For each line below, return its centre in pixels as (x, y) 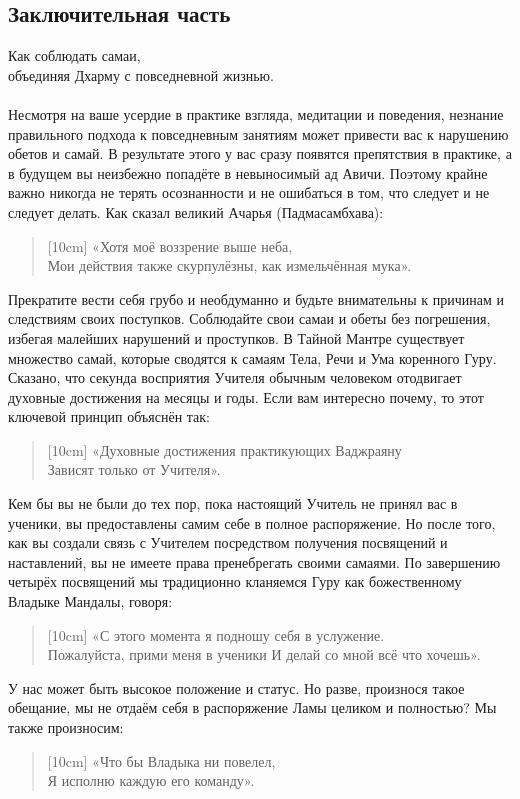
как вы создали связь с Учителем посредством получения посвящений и (228, 542)
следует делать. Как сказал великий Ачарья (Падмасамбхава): (196, 211)
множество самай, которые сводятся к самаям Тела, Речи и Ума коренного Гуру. (252, 357)
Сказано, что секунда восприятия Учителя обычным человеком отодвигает (235, 377)
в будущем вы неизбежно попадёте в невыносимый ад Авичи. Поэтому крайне (248, 172)
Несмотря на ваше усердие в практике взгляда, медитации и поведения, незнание (256, 113)
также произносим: (66, 727)
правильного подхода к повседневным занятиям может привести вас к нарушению (258, 133)
